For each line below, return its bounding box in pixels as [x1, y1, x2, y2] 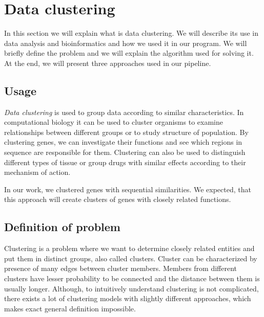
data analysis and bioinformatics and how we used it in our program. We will [4, 37, 247, 48]
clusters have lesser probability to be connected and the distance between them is [4, 273, 260, 284]
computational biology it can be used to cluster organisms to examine [4, 117, 223, 127]
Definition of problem [4, 219, 120, 235]
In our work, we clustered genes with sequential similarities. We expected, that [4, 184, 251, 194]
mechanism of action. [4, 167, 71, 177]
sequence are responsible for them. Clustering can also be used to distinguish [4, 147, 246, 157]
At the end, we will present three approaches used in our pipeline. [4, 57, 211, 68]
